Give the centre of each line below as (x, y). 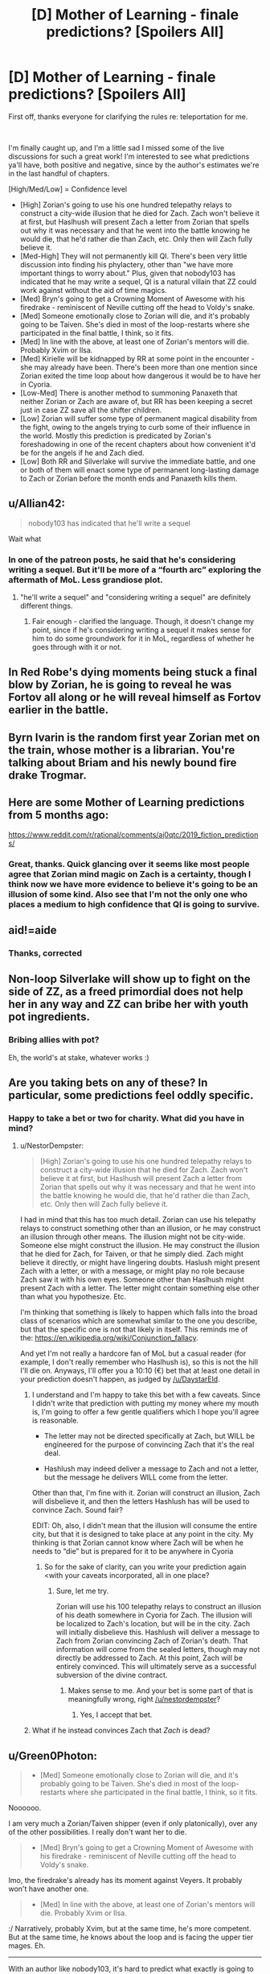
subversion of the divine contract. (112, 1675)
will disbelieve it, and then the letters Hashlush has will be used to (141, 1501)
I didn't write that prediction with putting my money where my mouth (145, 1403)
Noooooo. (25, 1808)
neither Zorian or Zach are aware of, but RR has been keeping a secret (136, 401)
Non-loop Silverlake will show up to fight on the (129, 979)
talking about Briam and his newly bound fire (123, 762)
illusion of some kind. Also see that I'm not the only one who (128, 894)
